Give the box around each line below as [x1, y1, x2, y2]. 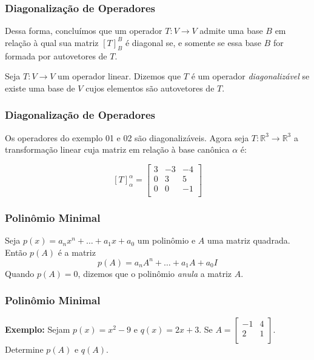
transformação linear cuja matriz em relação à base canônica [5, 143, 230, 156]
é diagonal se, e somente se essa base [125, 36, 261, 48]
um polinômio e [137, 234, 196, 247]
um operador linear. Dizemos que [58, 70, 181, 82]
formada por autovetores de [5, 49, 107, 62]
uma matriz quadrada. [207, 234, 290, 247]
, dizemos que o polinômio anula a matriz [78, 267, 232, 279]
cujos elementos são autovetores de [85, 81, 215, 94]
